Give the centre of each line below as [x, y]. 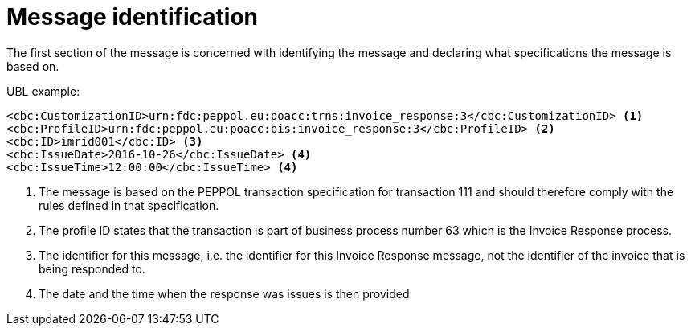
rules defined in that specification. [129, 205]
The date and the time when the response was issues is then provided [224, 293]
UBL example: [43, 91]
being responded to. [92, 268]
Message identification [132, 17]
